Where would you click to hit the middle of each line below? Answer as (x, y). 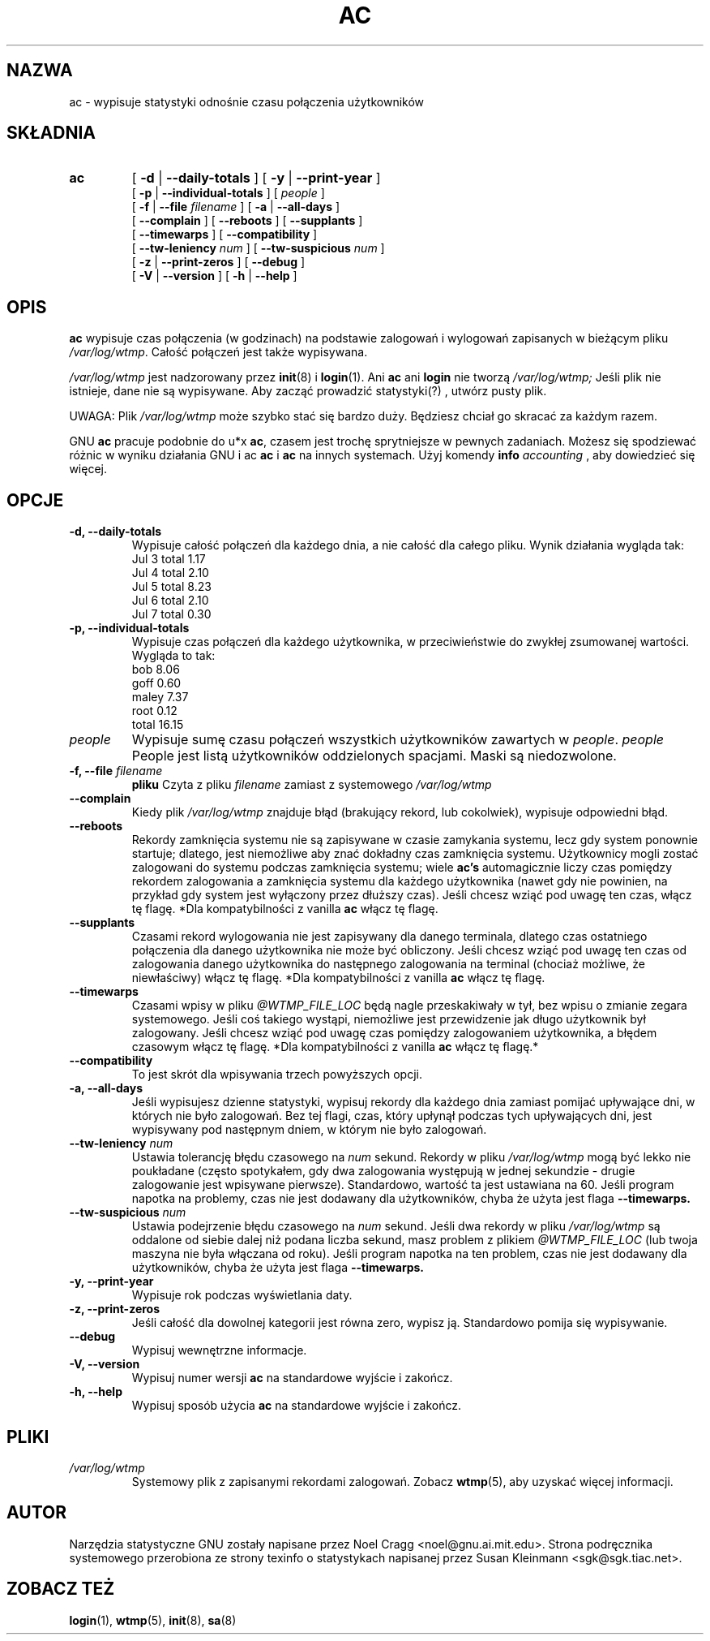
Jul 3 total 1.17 (169, 559)
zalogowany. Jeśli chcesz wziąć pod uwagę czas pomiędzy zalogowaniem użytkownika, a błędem (394, 1033)
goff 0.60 (156, 683)
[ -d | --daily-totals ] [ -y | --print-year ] (256, 178)
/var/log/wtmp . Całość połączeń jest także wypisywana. (218, 352)
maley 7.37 (160, 697)
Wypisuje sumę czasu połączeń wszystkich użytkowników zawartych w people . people (398, 740)
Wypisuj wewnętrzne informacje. (219, 1350)
